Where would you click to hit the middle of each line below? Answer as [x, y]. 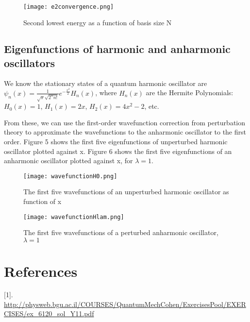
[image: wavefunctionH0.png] [70, 176]
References [41, 271]
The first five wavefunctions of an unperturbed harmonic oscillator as [126, 192]
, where [106, 93]
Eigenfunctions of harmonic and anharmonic [117, 48]
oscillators [30, 63]
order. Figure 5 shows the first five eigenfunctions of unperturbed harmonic [116, 141]
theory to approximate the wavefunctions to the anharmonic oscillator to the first [125, 132]
